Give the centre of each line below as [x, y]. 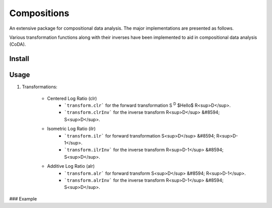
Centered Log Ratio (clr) [72, 98]
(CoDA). [18, 44]
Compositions [39, 13]
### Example [23, 198]
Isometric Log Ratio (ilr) [71, 129]
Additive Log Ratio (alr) [71, 166]
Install [19, 59]
